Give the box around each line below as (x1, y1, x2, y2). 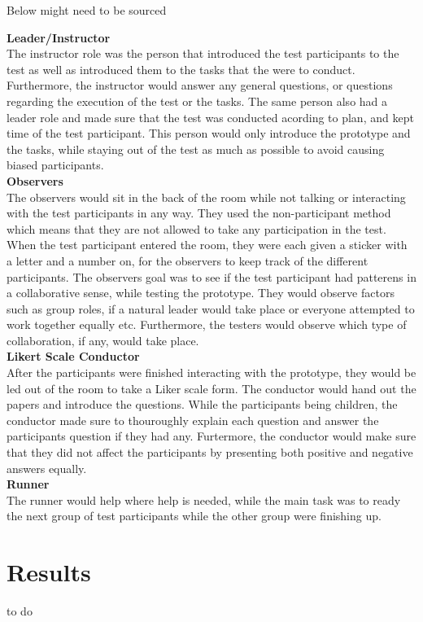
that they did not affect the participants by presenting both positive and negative (7, 444, 413, 461)
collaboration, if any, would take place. (7, 331, 199, 348)
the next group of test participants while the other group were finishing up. (7, 507, 382, 524)
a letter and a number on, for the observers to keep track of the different (7, 252, 368, 269)
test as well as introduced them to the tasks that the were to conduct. (7, 60, 355, 77)
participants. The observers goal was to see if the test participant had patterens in (7, 268, 416, 285)
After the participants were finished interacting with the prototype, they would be (7, 364, 416, 381)
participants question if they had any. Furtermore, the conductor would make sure (7, 427, 416, 445)
